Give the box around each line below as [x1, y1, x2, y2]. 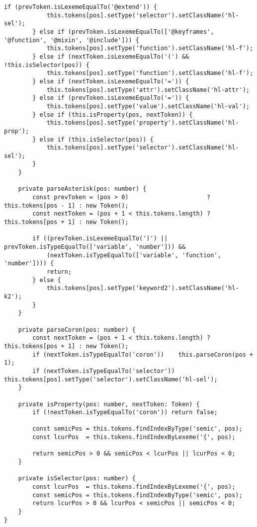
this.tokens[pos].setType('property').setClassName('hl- [46, 119, 239, 127]
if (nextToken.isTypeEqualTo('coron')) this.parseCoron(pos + [32, 351, 254, 358]
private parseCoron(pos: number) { [18, 326, 136, 333]
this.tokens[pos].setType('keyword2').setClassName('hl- [46, 285, 239, 292]
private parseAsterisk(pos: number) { [18, 185, 147, 193]
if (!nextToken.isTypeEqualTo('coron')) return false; [32, 409, 218, 416]
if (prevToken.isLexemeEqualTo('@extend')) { [4, 3, 157, 10]
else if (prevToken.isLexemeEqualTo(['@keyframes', [39, 28, 214, 35]
